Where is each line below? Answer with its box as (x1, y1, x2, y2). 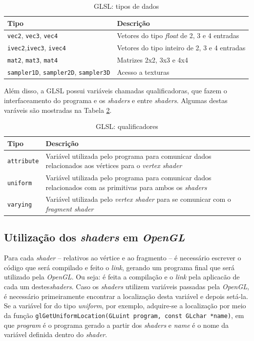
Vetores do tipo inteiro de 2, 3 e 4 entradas (117, 43, 246, 53)
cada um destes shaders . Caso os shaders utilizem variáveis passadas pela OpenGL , (4, 281, 249, 292)
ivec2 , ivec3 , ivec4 (7, 43, 66, 53)
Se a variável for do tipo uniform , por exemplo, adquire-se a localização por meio (4, 300, 246, 311)
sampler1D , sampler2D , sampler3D (7, 67, 110, 77)
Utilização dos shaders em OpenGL (4, 230, 185, 245)
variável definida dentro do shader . (4, 329, 107, 340)
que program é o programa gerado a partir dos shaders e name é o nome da (4, 320, 229, 330)
